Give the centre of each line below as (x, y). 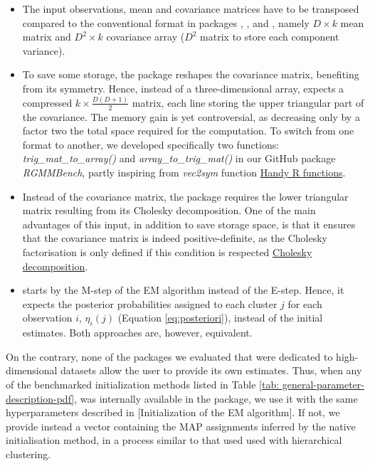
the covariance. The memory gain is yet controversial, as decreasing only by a (191, 116)
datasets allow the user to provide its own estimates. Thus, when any (211, 370)
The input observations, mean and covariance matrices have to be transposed (191, 9)
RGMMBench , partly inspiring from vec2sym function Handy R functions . (184, 173)
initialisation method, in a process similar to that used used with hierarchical (174, 440)
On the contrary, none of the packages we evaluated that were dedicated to (169, 356)
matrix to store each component (270, 37)
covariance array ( (146, 37)
